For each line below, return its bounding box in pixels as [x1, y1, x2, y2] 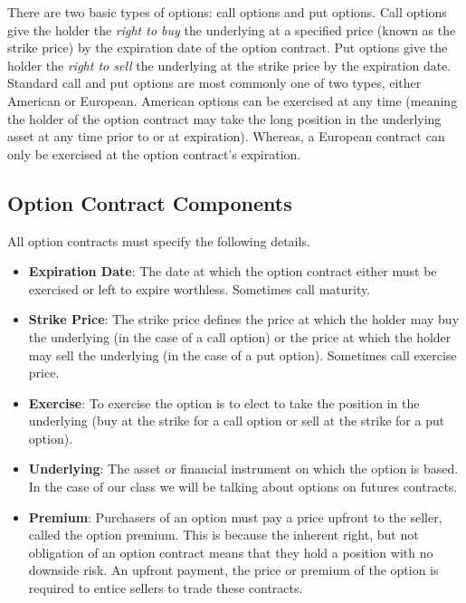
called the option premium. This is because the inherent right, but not [28, 525, 419, 544]
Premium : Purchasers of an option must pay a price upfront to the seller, [28, 507, 442, 526]
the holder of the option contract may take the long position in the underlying [7, 109, 442, 128]
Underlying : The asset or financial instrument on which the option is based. [28, 459, 459, 478]
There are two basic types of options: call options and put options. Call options [7, 3, 447, 21]
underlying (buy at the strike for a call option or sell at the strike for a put [28, 411, 445, 430]
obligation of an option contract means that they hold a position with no [28, 542, 433, 561]
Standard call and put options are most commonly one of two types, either [7, 73, 422, 92]
